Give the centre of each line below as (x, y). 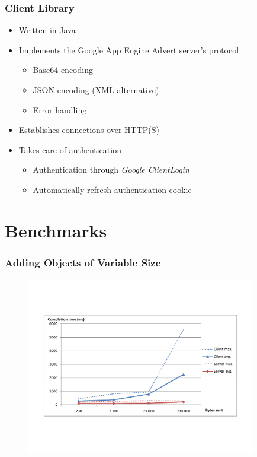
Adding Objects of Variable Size (83, 262)
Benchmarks (56, 230)
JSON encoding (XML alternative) (96, 90)
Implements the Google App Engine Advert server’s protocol (129, 50)
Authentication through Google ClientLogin (111, 169)
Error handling (60, 110)
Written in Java (47, 30)
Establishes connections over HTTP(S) (89, 130)
